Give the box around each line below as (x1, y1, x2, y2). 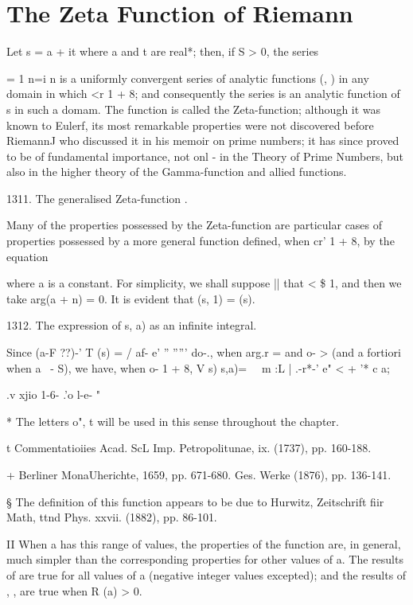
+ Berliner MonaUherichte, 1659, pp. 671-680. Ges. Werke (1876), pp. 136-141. (6, 466, 392, 482)
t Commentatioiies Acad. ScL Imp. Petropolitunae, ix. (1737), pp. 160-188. (6, 439, 372, 456)
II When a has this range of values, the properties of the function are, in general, (6, 535, 401, 552)
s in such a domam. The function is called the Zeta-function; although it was (6, 100, 381, 117)
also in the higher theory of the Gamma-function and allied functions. (6, 163, 347, 180)
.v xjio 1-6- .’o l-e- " (6, 386, 100, 403)
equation (6, 248, 49, 264)
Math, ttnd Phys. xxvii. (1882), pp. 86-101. (6, 509, 217, 525)
